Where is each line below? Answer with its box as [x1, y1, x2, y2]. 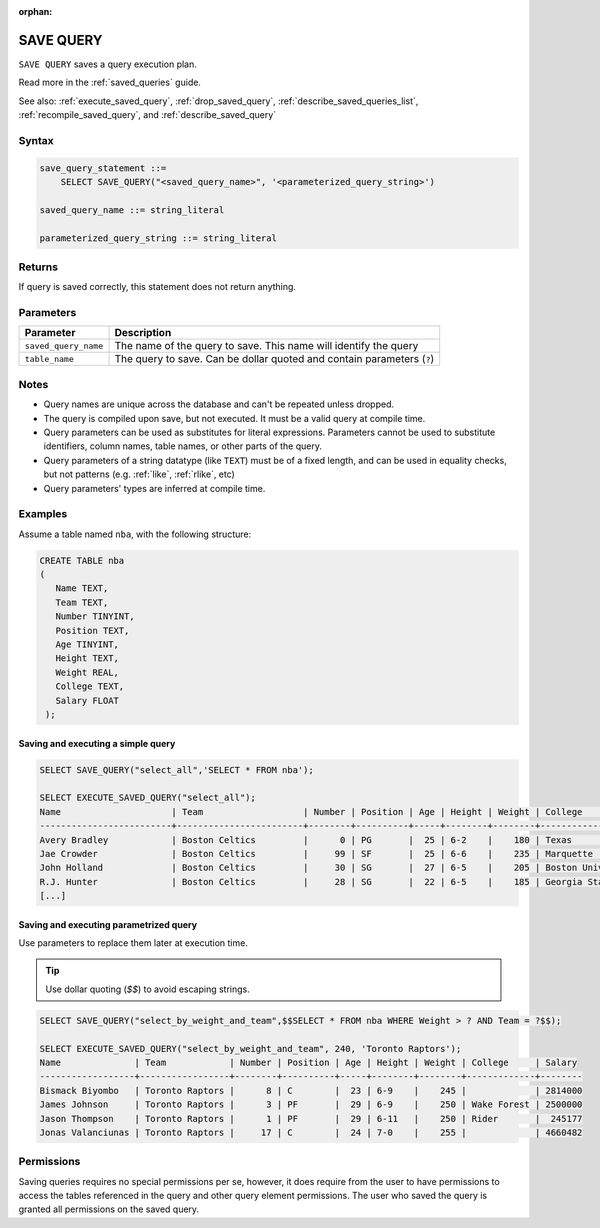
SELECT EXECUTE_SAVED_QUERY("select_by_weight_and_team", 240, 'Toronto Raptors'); [39, 1043, 462, 1054]
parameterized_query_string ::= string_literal [39, 232, 277, 244]
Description [114, 326, 172, 340]
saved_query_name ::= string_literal [39, 204, 225, 215]
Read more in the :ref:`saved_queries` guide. [18, 76, 202, 89]
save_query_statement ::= [39, 162, 167, 174]
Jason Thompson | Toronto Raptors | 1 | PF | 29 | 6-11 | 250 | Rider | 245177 [39, 1113, 583, 1124]
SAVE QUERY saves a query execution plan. [18, 58, 197, 70]
